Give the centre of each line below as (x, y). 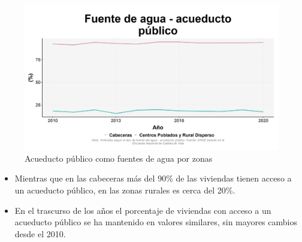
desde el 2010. (40, 233)
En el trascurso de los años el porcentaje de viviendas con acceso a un (143, 210)
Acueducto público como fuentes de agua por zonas (119, 158)
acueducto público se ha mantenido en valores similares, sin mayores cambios (156, 222)
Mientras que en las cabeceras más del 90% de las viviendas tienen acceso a (153, 178)
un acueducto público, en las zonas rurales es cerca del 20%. (125, 190)
